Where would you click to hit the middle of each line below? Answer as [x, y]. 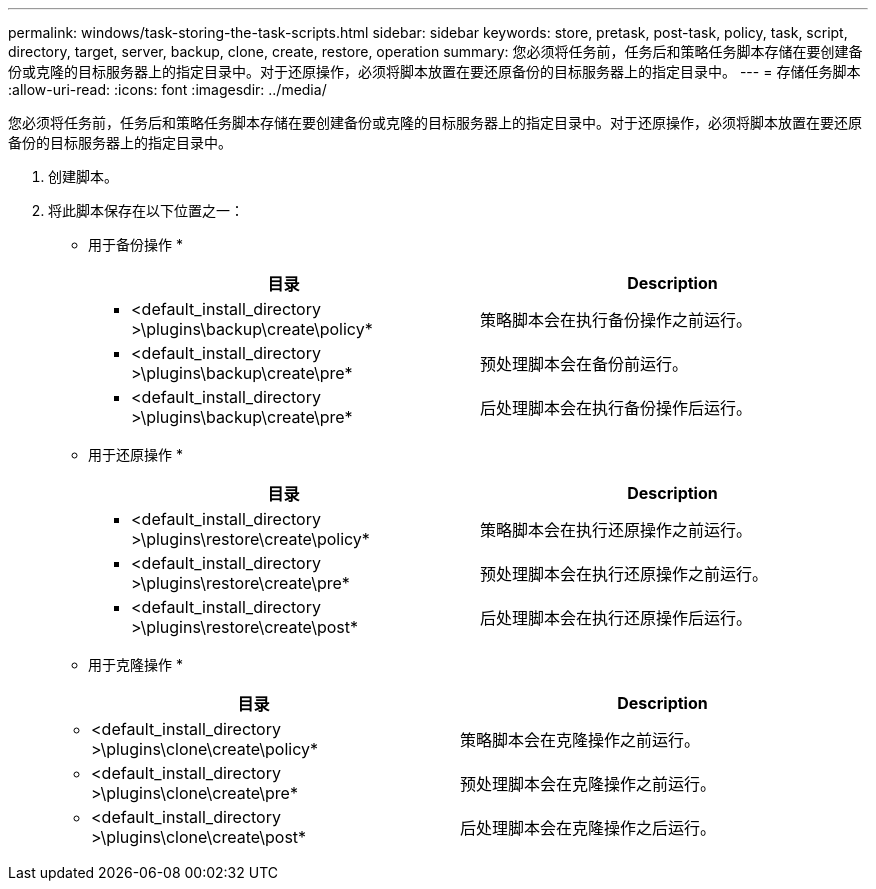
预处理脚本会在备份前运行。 [584, 364]
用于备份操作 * [135, 244]
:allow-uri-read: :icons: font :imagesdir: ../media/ [167, 89]
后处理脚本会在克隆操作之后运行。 [588, 828]
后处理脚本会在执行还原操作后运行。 [616, 618]
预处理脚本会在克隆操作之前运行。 [588, 784]
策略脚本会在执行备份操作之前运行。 [616, 320]
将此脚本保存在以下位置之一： [146, 210]
